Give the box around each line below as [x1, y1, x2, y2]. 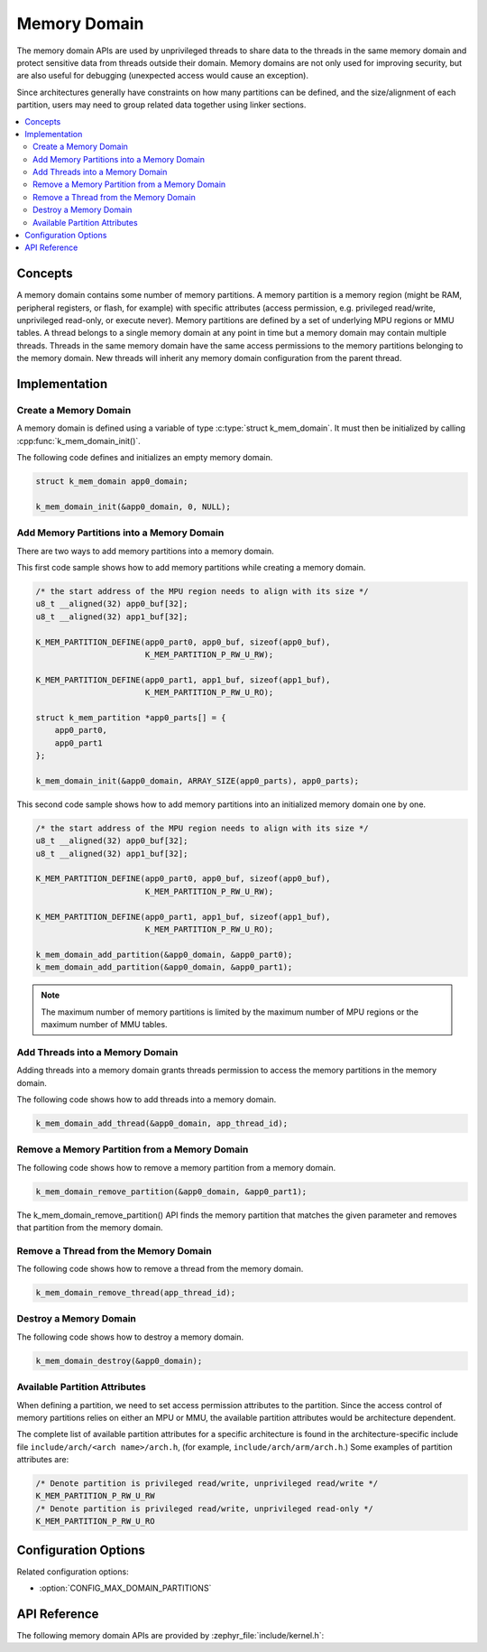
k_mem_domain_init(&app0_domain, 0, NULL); [35, 501, 232, 512]
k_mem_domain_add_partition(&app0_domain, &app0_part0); [35, 949, 293, 960]
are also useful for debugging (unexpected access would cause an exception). [16, 70, 308, 81]
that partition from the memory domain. [16, 1221, 163, 1232]
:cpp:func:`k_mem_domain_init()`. [16, 435, 142, 446]
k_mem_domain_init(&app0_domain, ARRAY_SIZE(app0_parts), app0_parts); [35, 775, 360, 785]
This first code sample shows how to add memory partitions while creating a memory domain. [16, 562, 366, 573]
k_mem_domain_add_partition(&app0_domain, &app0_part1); [35, 962, 293, 972]
